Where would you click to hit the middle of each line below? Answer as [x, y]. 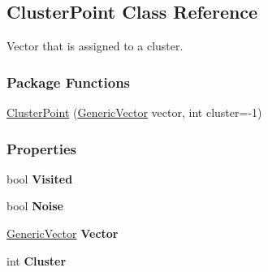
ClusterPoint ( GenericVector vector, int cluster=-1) [134, 112]
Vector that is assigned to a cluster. [95, 46]
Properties [41, 148]
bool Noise [35, 206]
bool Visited [40, 178]
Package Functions [69, 82]
